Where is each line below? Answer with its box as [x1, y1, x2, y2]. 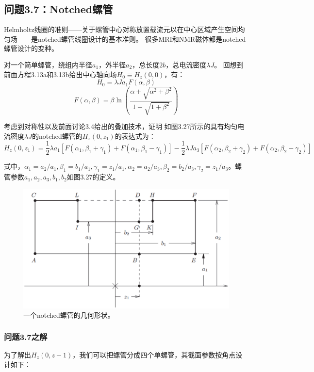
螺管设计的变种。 [4, 43, 58, 53]
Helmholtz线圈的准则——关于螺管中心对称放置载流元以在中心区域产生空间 [4, 24, 238, 34]
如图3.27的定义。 [66, 172, 120, 182]
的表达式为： [115, 130, 156, 141]
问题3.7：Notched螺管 [4, 1, 113, 16]
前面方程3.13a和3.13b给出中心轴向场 [4, 69, 117, 79]
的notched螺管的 [32, 130, 83, 141]
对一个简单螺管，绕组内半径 [4, 59, 92, 69]
